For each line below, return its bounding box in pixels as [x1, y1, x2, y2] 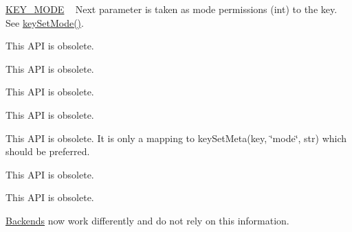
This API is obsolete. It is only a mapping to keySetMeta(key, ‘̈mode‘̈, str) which [5, 130, 347, 145]
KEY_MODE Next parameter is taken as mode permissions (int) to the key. [5, 2, 338, 16]
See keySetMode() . [5, 15, 84, 30]
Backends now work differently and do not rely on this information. [5, 213, 289, 227]
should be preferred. [5, 144, 90, 159]
